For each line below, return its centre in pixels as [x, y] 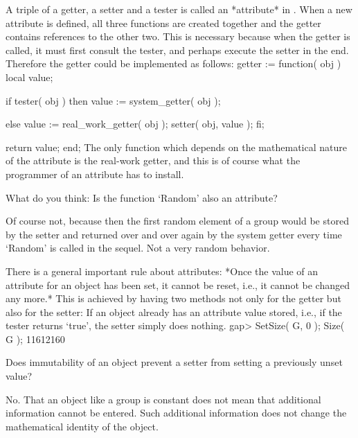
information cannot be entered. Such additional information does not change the [176, 413]
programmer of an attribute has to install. [95, 174]
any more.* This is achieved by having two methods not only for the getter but [173, 298]
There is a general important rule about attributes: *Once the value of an [162, 271]
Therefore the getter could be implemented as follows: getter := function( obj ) [173, 63]
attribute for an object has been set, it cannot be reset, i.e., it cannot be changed [178, 284]
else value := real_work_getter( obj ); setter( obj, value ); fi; [135, 124]
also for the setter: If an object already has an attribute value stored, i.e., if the [174, 312]
